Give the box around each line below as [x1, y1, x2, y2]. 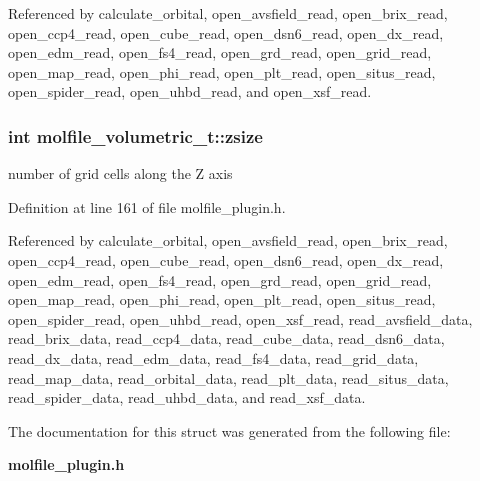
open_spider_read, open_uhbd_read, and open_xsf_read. [8, 81, 372, 102]
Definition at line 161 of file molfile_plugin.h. [8, 196, 286, 217]
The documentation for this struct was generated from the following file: [8, 420, 451, 441]
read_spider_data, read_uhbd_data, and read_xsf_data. [8, 387, 366, 408]
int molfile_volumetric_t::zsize [8, 123, 263, 148]
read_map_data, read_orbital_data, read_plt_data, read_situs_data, [8, 367, 449, 388]
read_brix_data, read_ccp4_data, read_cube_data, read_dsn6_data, [8, 328, 445, 349]
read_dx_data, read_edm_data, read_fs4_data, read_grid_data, [8, 347, 419, 368]
